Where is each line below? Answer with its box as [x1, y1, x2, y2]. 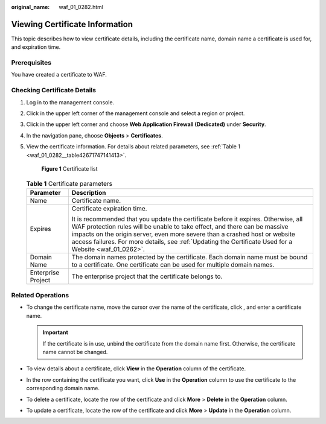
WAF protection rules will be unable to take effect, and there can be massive [71, 222, 289, 230]
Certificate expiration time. [71, 204, 147, 212]
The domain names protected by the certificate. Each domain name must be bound [71, 253, 308, 261]
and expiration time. [11, 43, 61, 51]
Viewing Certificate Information [11, 19, 133, 30]
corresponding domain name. [26, 385, 100, 392]
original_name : [11, 4, 50, 10]
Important [42, 329, 69, 336]
